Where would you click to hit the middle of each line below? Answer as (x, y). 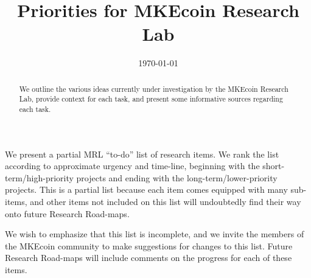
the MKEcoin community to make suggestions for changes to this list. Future (149, 245)
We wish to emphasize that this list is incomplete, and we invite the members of (155, 234)
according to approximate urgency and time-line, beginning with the (132, 166)
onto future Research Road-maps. (67, 213)
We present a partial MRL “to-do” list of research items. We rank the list (142, 154)
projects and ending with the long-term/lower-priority (177, 177)
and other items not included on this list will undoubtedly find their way (166, 202)
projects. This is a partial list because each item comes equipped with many (146, 189)
